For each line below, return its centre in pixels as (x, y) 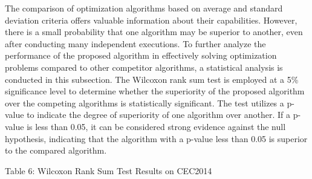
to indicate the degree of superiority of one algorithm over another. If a (159, 115)
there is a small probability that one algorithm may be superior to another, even (154, 32)
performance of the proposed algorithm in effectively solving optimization (141, 55)
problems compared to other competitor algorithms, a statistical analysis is (144, 67)
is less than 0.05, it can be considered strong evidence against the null (156, 126)
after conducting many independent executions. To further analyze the (135, 43)
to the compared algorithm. (56, 150)
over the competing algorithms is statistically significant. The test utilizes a (145, 103)
